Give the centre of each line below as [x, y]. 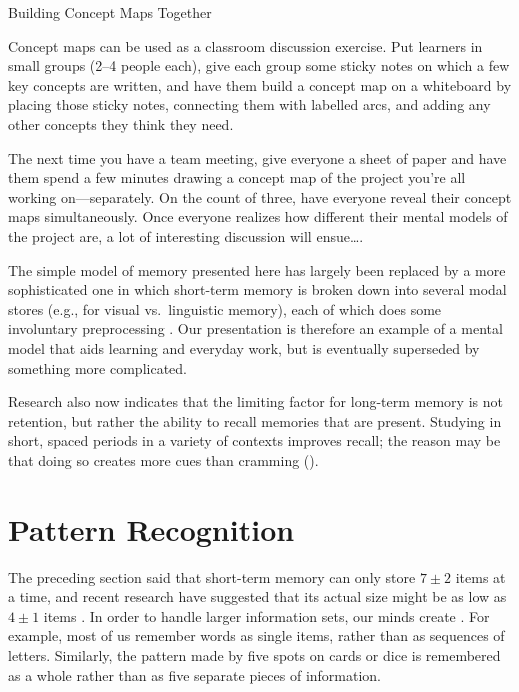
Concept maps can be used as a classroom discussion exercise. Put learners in [245, 45]
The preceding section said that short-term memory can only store [212, 576]
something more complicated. [97, 367]
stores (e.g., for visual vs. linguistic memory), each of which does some [225, 308]
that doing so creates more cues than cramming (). [163, 459]
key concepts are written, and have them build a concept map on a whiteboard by [260, 84]
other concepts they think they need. [121, 123]
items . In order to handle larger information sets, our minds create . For [266, 615]
